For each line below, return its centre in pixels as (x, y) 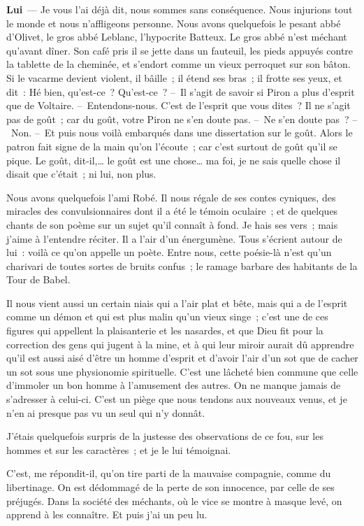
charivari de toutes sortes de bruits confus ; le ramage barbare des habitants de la (182, 265)
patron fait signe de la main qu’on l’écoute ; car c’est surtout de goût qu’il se (172, 146)
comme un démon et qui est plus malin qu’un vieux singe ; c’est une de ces (167, 317)
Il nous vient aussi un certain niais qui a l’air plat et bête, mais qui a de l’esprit (177, 303)
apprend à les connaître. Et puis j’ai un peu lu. (107, 514)
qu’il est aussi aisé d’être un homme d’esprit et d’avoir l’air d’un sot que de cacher (182, 358)
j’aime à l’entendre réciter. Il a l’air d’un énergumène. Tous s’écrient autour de (174, 238)
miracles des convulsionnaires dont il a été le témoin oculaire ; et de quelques (172, 211)
